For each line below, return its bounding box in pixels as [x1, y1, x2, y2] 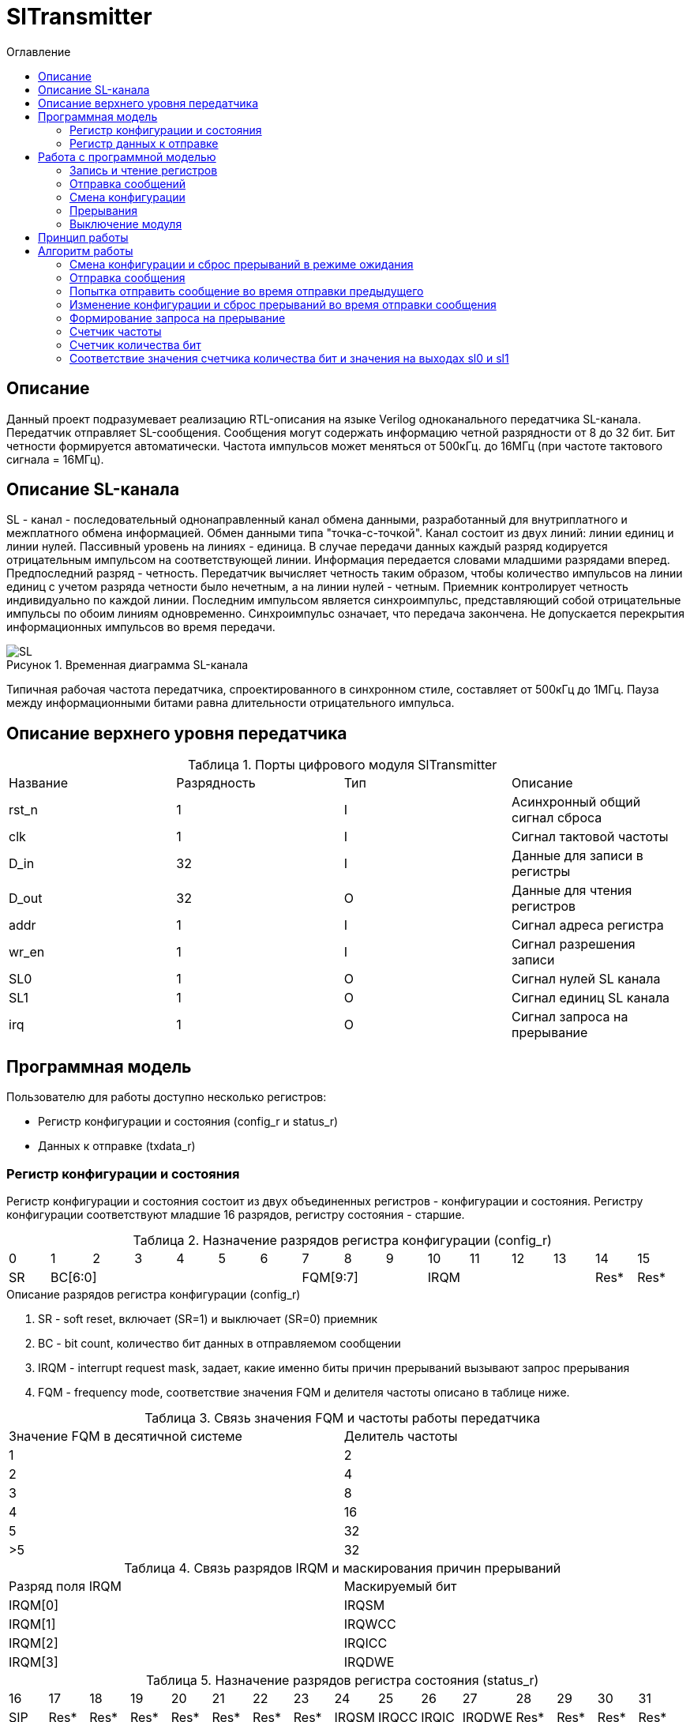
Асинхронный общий [512, 794, 641, 810]
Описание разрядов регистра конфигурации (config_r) [6, 1287, 301, 1301]
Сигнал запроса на [512, 1009, 628, 1025]
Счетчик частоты [69, 324, 162, 338]
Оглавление [6, 44, 71, 58]
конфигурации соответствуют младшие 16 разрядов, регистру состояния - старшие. [6, 1207, 465, 1221]
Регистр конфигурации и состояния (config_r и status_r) [38, 1115, 339, 1129]
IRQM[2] [9, 1634, 58, 1651]
